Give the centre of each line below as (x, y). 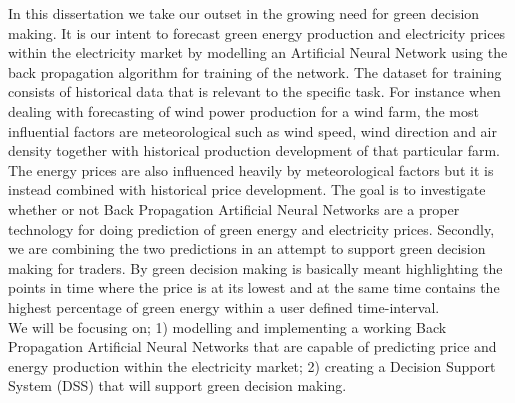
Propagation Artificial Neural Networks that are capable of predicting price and (252, 346)
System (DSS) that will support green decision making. (177, 385)
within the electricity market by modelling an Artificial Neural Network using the (258, 52)
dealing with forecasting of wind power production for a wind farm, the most (243, 110)
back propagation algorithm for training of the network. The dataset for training (255, 71)
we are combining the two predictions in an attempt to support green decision (247, 248)
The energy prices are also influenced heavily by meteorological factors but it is (251, 169)
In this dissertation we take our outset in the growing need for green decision (244, 13)
